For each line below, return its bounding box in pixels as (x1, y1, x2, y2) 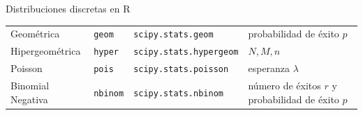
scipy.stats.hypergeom (133, 47, 239, 57)
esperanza (248, 61, 290, 76)
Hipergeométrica (10, 44, 81, 58)
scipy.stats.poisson (133, 64, 229, 75)
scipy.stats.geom (133, 30, 214, 40)
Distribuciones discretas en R (6, 1, 131, 15)
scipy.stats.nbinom (133, 88, 223, 98)
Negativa (10, 91, 48, 106)
